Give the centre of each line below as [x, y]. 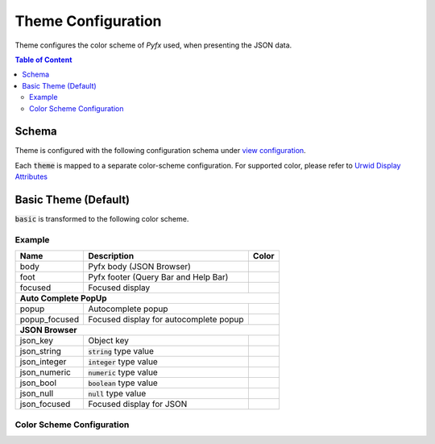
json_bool [38, 383]
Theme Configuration [88, 21]
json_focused [45, 405]
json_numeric [46, 372]
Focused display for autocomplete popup [166, 320]
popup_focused [50, 320]
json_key [37, 341]
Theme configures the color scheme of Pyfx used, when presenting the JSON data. [153, 45]
